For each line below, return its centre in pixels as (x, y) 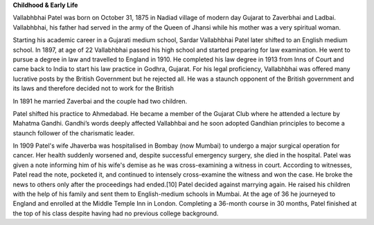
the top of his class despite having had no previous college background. (116, 213)
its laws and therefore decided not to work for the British (93, 88)
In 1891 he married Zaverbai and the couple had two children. (100, 101)
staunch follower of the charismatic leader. (74, 133)
